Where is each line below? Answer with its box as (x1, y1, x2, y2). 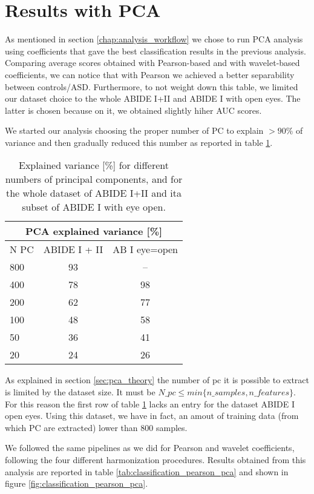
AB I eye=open (113, 242, 178, 257)
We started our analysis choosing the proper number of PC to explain (5, 124, 264, 137)
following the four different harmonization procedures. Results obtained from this (5, 453, 306, 466)
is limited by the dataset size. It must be (5, 386, 155, 398)
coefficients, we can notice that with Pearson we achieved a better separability (5, 68, 295, 81)
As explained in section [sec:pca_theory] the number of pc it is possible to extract (5, 374, 310, 386)
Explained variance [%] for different (19, 158, 169, 173)
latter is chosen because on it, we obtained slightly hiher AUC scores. (5, 104, 262, 116)
